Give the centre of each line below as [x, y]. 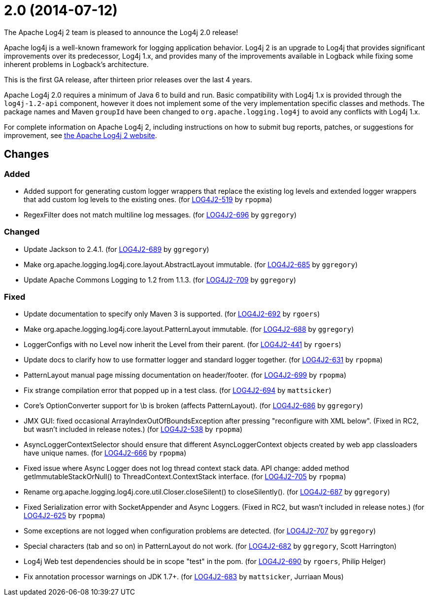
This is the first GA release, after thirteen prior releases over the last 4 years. [128, 79]
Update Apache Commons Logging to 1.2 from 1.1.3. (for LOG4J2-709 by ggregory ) [160, 280]
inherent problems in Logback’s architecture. [76, 64]
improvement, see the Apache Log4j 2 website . [81, 135]
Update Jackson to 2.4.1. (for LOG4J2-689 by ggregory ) [116, 249]
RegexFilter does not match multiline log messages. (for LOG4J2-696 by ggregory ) [160, 214]
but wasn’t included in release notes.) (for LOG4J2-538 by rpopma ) [133, 429]
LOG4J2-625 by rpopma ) [65, 516]
